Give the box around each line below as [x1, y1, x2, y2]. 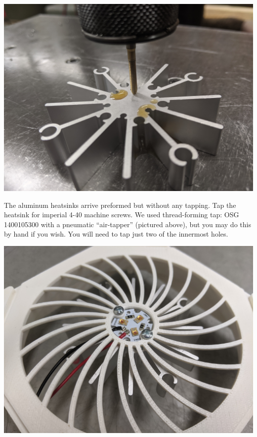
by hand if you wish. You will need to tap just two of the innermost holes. [4, 229, 228, 239]
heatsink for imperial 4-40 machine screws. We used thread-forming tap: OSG [4, 209, 239, 220]
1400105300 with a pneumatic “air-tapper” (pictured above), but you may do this [4, 219, 251, 229]
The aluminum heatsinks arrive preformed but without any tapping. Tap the [4, 199, 236, 210]
